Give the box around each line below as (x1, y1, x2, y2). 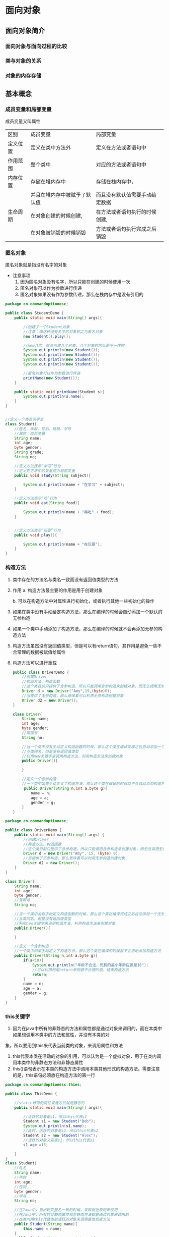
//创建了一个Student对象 (23, 324, 70, 330)
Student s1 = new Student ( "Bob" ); (23, 1119, 96, 1124)
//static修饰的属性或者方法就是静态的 (14, 1100, 85, 1105)
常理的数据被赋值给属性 (17, 649, 66, 655)
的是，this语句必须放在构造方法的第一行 (12, 1072, 96, 1078)
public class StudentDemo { (5, 311, 64, 316)
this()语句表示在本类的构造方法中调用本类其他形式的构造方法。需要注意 (12, 1066, 160, 1072)
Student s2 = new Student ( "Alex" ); (23, 1133, 98, 1138)
